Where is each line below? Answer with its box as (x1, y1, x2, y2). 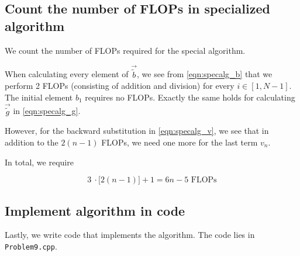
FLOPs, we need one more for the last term (101, 136, 258, 148)
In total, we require (5, 155, 74, 168)
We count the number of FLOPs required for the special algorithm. (5, 44, 246, 56)
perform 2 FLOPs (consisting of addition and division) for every (5, 79, 235, 92)
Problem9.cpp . (5, 240, 57, 252)
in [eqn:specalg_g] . (13, 105, 81, 117)
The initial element (5, 91, 73, 103)
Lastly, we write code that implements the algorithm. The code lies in (5, 229, 255, 241)
